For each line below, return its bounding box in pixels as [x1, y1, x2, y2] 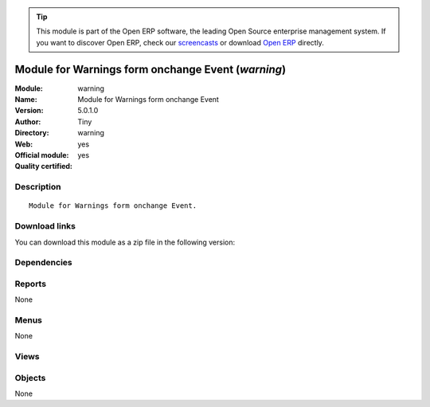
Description [14, 182, 61, 193]
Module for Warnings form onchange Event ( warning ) [14, 62, 287, 76]
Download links [14, 221, 76, 232]
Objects [14, 372, 46, 383]
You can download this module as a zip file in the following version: [14, 237, 236, 247]
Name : [14, 95, 37, 104]
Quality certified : [14, 162, 73, 171]
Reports [14, 278, 47, 289]
